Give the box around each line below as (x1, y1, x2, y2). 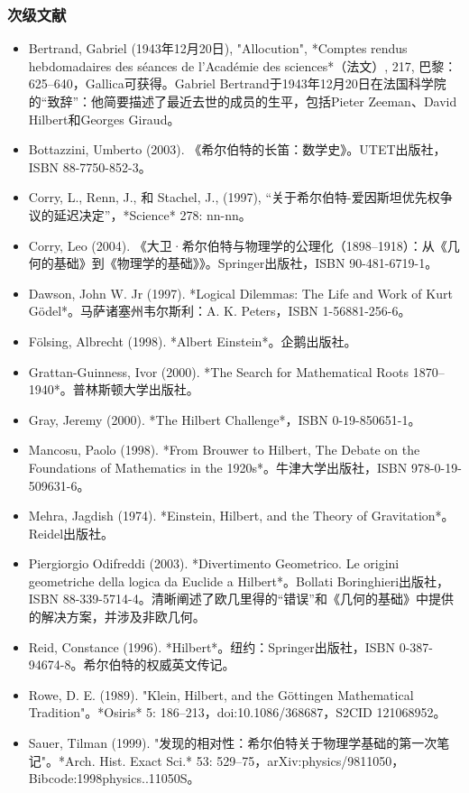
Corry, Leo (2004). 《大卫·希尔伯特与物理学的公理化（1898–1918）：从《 (28, 235, 447, 254)
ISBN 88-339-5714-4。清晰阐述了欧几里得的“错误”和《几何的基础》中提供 (28, 589, 454, 608)
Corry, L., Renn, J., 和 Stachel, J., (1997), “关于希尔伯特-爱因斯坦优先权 (28, 188, 440, 207)
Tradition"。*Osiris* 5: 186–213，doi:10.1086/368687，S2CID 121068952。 (28, 703, 446, 722)
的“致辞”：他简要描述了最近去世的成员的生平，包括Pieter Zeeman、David (28, 92, 457, 110)
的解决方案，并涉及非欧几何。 (28, 607, 206, 626)
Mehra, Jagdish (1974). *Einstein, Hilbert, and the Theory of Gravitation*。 (28, 506, 455, 525)
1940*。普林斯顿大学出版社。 (28, 380, 199, 399)
